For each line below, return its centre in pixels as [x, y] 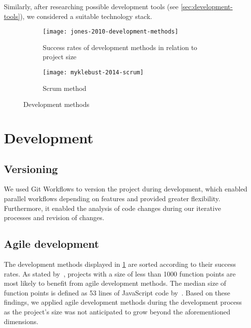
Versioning [31, 168]
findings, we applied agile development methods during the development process [123, 302]
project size [60, 57]
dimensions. [21, 321]
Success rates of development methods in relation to [120, 47]
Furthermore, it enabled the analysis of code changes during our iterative [113, 208]
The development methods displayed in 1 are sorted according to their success [120, 264]
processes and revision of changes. [54, 217]
